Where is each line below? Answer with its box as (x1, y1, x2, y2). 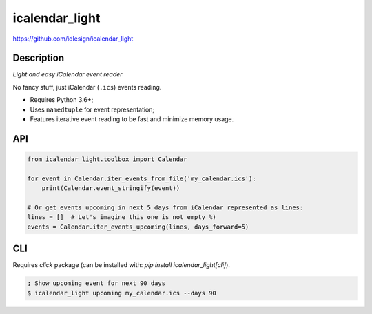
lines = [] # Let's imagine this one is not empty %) (27, 213, 216, 221)
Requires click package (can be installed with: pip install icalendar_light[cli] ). (12, 261, 231, 269)
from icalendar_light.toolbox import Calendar (27, 156, 187, 163)
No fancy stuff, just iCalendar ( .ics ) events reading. (12, 83, 162, 91)
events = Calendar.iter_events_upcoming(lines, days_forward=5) (27, 222, 249, 231)
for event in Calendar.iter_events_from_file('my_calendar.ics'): (27, 174, 256, 182)
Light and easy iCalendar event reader (12, 70, 123, 78)
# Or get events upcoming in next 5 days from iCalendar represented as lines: (27, 203, 304, 211)
